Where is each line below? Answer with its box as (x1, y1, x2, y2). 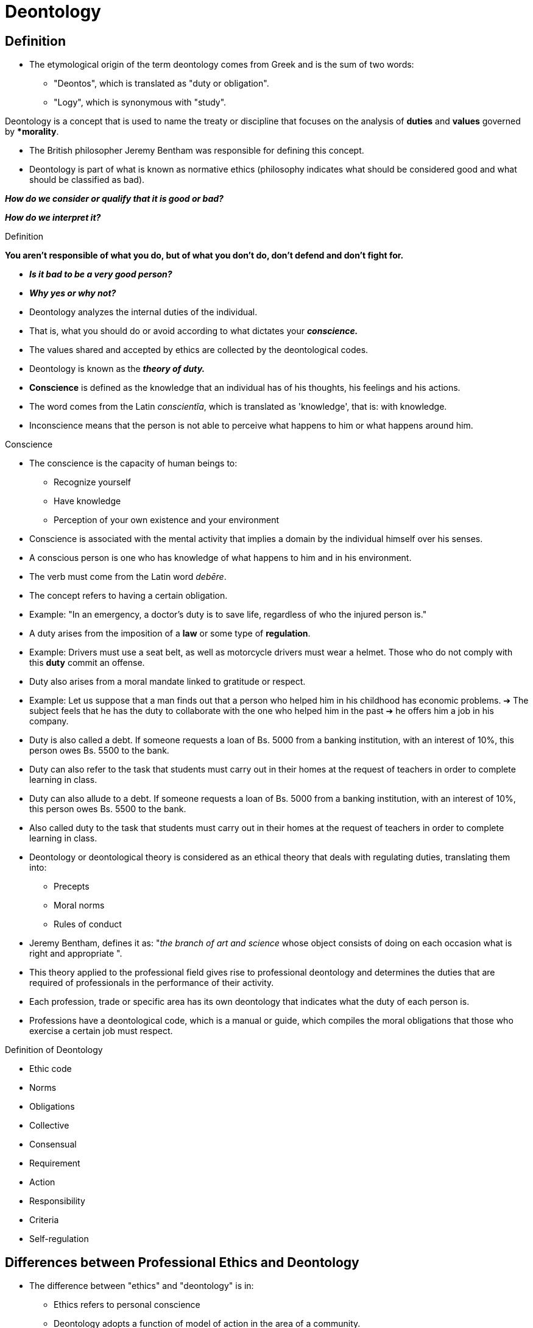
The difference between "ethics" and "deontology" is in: (29, 1280, 254, 1291)
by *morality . (5, 126, 59, 137)
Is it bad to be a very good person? (29, 269, 172, 280)
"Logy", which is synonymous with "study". (54, 97, 227, 108)
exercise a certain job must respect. (29, 1026, 173, 1037)
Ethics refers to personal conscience (54, 1299, 200, 1310)
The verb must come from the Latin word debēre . (29, 571, 227, 582)
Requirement (29, 1158, 80, 1169)
